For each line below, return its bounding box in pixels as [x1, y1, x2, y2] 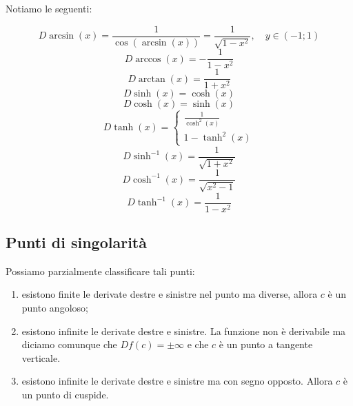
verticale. [21, 350, 61, 365]
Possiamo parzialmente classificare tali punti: [6, 263, 195, 278]
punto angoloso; [21, 301, 88, 315]
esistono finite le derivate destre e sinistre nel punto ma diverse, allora [21, 287, 318, 301]
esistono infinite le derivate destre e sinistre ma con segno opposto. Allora [21, 374, 333, 388]
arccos [135, 54, 161, 64]
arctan [138, 74, 165, 84]
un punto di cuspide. [21, 387, 109, 402]
